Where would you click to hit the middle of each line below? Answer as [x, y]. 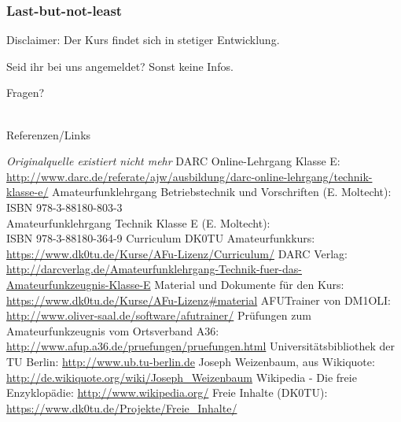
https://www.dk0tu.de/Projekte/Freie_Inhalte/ [122, 407]
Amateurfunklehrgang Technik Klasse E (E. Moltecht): [138, 222]
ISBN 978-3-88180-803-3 [64, 207]
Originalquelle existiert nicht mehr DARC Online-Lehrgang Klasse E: [173, 161]
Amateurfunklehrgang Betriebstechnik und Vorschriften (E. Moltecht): [222, 192]
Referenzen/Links [49, 134]
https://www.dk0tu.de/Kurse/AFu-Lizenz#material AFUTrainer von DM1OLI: [199, 300]
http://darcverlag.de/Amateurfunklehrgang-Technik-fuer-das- [154, 269]
